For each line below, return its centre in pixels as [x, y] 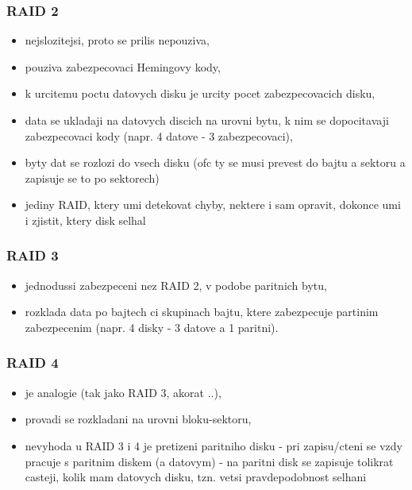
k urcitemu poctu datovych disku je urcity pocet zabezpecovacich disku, [200, 93]
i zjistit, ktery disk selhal [85, 220]
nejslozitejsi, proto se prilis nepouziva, [117, 40]
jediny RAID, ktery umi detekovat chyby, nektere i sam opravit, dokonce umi [213, 204]
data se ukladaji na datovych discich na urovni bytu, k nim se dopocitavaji [207, 120]
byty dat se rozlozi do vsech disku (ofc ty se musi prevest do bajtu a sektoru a [215, 162]
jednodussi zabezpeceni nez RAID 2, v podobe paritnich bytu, [176, 285]
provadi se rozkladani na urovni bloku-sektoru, [138, 419]
